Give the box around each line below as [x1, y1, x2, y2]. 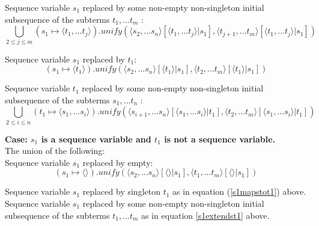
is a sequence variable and [41, 132, 151, 145]
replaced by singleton [82, 185, 160, 198]
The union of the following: [5, 144, 105, 157]
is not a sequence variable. [164, 132, 276, 145]
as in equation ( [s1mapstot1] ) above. [172, 185, 306, 198]
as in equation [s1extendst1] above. [141, 209, 270, 221]
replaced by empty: [82, 156, 153, 168]
